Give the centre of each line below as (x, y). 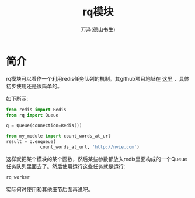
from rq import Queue (32, 115)
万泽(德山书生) (98, 29)
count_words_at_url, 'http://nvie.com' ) (90, 147)
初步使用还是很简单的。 (34, 86)
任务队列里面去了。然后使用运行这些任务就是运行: (66, 166)
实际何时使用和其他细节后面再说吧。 (50, 189)
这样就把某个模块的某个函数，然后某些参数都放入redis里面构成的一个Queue (97, 159)
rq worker (18, 177)
